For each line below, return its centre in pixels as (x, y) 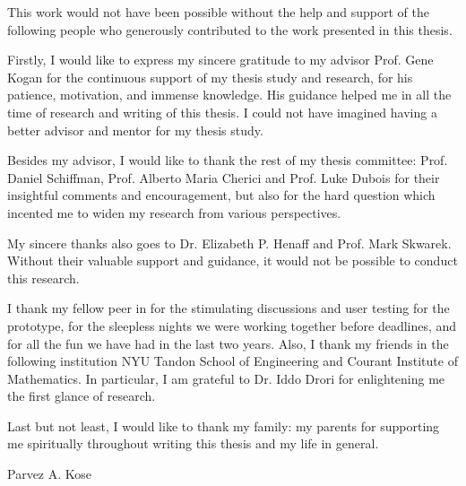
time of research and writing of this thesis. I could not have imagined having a (222, 112)
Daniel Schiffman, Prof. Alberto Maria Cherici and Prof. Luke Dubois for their (224, 177)
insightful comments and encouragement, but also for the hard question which (221, 195)
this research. (43, 278)
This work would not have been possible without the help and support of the (218, 12)
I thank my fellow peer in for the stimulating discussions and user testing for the (229, 308)
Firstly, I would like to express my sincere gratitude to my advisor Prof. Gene (220, 60)
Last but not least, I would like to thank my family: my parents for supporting (224, 425)
